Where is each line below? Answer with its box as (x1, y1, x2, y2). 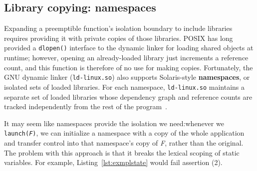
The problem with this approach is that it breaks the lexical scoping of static (4, 147, 240, 158)
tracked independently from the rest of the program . (4, 101, 167, 112)
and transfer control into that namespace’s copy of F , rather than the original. (4, 137, 244, 148)
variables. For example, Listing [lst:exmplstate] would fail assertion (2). (4, 157, 223, 168)
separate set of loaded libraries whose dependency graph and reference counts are (4, 91, 253, 102)
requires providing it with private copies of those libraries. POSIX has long (4, 32, 233, 43)
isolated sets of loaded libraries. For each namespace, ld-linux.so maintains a (4, 81, 245, 92)
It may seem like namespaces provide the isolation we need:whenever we (4, 118, 224, 128)
